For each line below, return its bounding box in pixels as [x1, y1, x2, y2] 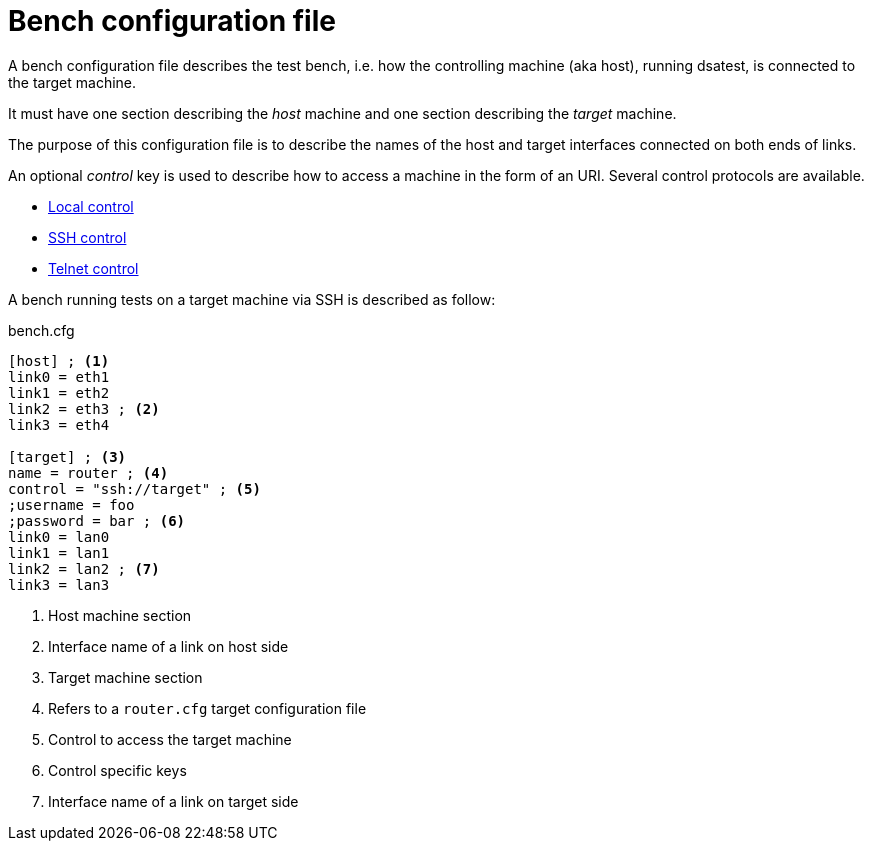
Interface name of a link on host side [48, 637, 289, 655]
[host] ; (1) [8, 352, 110, 369]
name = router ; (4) [8, 464, 169, 481]
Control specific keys [48, 761, 187, 779]
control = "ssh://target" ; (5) [8, 480, 261, 497]
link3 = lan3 [8, 576, 110, 593]
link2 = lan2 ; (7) [8, 560, 160, 577]
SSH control [48, 228, 127, 246]
